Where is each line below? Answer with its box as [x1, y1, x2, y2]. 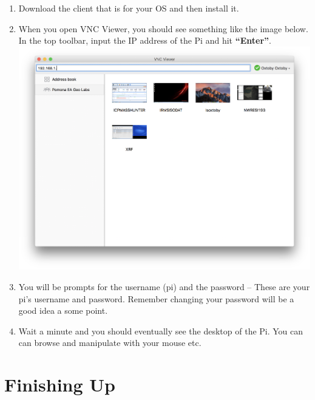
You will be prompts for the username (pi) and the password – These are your [18, 280, 310, 293]
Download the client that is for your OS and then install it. [18, 2, 239, 14]
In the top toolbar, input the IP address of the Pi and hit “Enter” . [18, 34, 271, 47]
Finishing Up [4, 372, 115, 397]
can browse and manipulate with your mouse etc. [18, 336, 202, 349]
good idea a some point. [18, 304, 108, 317]
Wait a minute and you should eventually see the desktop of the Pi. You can [18, 324, 303, 337]
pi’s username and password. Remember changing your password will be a [18, 292, 294, 305]
